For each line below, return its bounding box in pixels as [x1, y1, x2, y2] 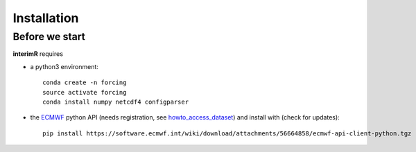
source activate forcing [42, 88, 127, 96]
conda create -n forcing [42, 79, 127, 86]
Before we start [12, 30, 86, 43]
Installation [12, 10, 79, 26]
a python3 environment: [30, 62, 98, 70]
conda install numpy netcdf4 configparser [42, 97, 189, 106]
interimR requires [12, 50, 64, 58]
